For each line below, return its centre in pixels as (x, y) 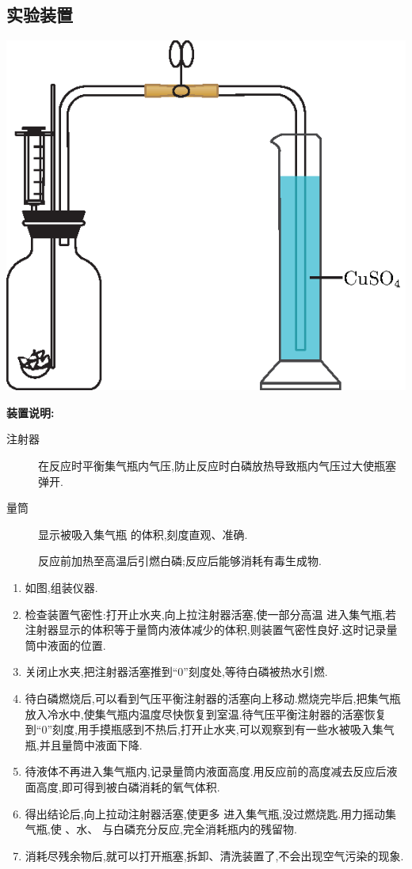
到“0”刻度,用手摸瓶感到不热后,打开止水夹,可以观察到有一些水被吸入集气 (210, 729)
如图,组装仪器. (61, 588)
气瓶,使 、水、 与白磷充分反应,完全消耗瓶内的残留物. (161, 829)
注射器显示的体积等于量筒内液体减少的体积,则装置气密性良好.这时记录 (206, 630)
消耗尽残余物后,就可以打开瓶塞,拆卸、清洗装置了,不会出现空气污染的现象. (214, 855)
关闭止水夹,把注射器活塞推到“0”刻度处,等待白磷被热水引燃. (176, 672)
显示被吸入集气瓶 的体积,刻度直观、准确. (143, 534)
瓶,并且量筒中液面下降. (84, 744)
